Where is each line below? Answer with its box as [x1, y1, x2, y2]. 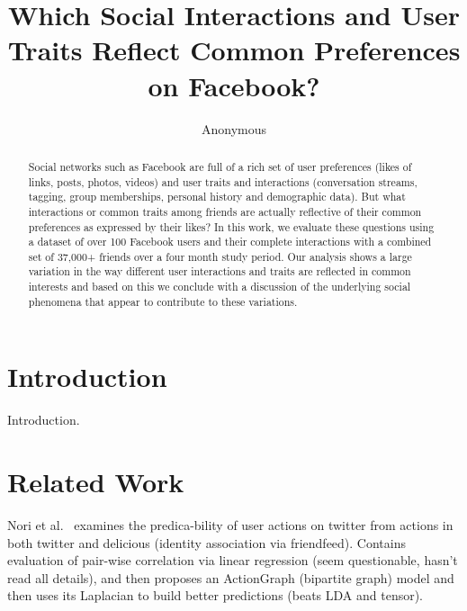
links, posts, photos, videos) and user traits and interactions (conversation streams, [28, 174, 418, 189]
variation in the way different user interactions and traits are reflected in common [28, 264, 411, 279]
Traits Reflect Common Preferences [7, 31, 461, 68]
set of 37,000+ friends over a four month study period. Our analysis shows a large [28, 248, 412, 264]
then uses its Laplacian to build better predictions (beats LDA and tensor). [7, 586, 424, 605]
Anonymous [201, 119, 267, 138]
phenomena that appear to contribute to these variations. [28, 293, 298, 309]
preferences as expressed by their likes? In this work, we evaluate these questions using [28, 219, 435, 234]
